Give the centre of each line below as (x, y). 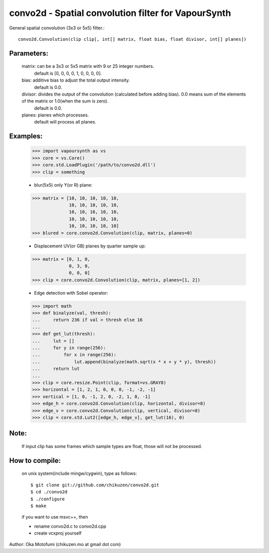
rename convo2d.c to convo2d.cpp (70, 526)
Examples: (26, 136)
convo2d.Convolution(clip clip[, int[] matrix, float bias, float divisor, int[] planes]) (132, 39)
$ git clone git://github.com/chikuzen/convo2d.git (95, 485)
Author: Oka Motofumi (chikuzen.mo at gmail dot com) (65, 545)
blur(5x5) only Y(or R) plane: (63, 185)
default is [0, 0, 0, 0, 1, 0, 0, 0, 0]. (68, 73)
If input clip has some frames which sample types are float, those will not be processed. (112, 446)
